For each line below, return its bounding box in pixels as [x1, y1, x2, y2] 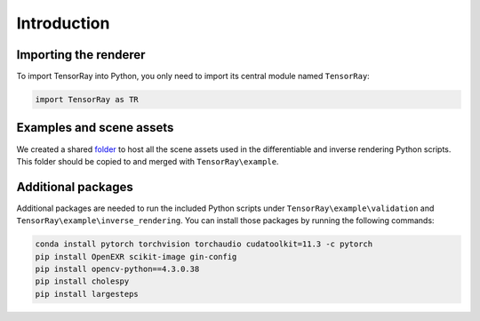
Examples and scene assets [16, 120, 174, 135]
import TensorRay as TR [35, 94, 140, 105]
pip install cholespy [35, 277, 130, 286]
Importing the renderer [16, 47, 146, 62]
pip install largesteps [35, 289, 140, 299]
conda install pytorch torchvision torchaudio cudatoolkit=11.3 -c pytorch [35, 239, 373, 249]
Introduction [16, 13, 110, 33]
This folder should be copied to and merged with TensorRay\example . [16, 156, 279, 166]
